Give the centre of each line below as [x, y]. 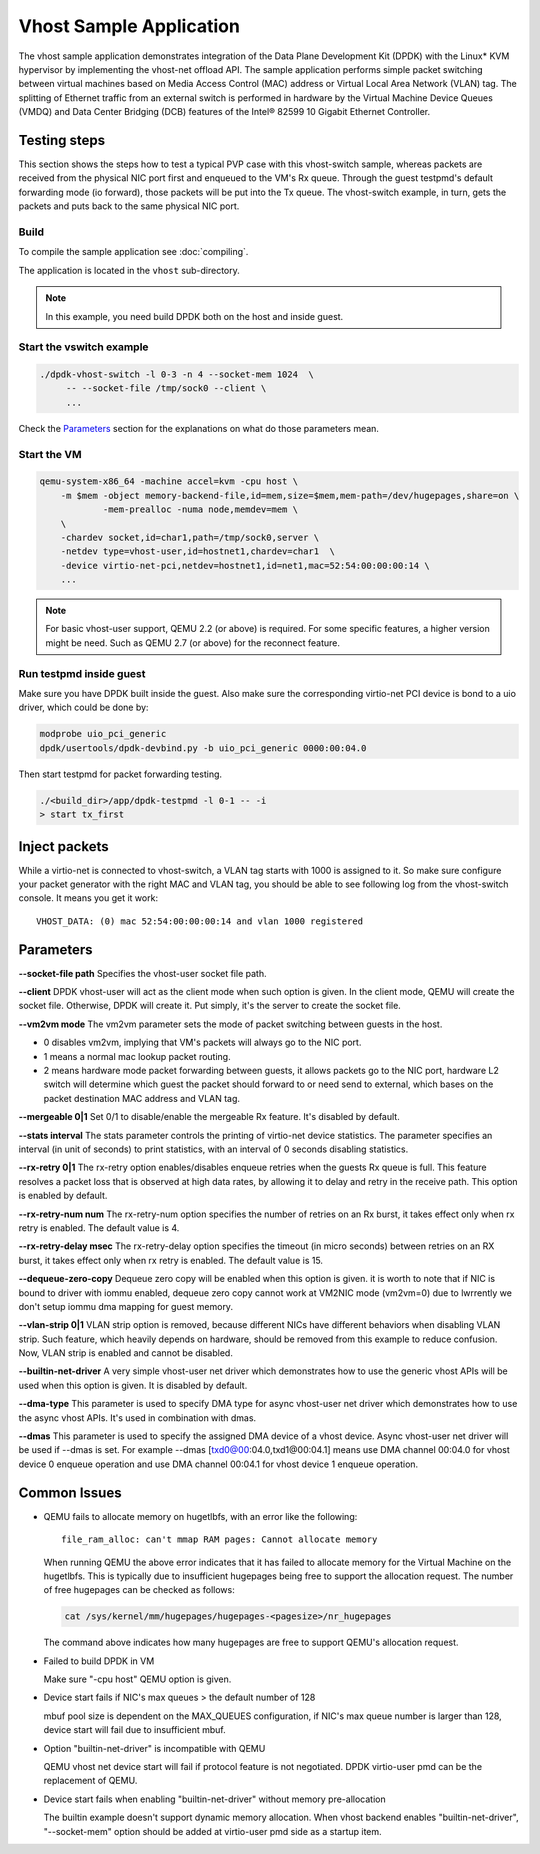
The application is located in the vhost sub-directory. [129, 270]
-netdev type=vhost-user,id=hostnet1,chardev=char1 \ [197, 551]
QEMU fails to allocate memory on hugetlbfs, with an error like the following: [200, 1516]
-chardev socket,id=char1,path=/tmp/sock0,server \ [190, 537]
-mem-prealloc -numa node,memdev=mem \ [200, 509]
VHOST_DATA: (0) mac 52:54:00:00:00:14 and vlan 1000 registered [200, 921]
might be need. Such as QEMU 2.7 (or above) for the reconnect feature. [192, 642]
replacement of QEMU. [90, 1781]
